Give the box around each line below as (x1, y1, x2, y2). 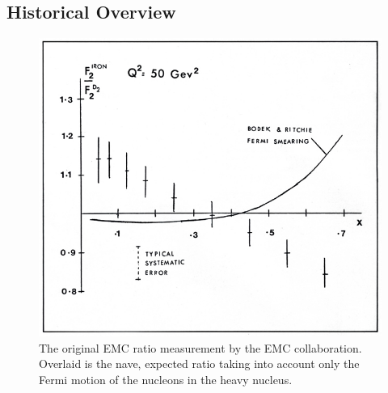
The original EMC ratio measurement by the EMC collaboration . (39, 339, 362, 356)
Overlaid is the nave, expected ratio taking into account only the (39, 355, 360, 372)
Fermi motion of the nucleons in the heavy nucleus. (39, 370, 293, 387)
